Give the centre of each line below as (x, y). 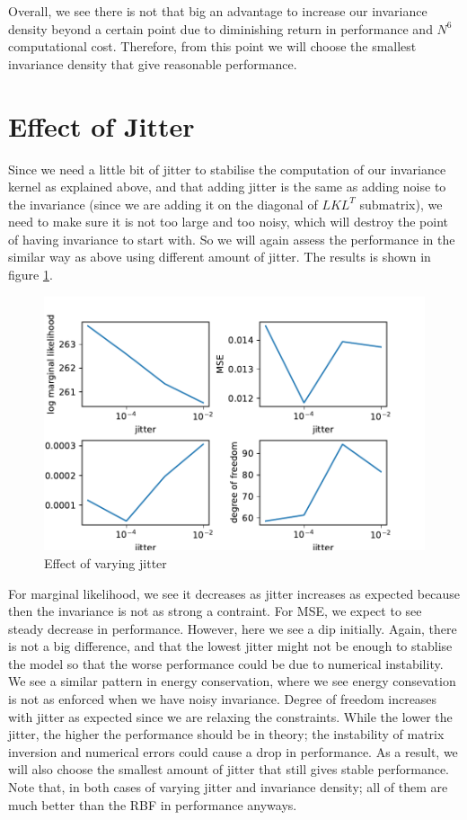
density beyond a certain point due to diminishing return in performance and (220, 28)
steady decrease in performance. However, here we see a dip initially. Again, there (233, 628)
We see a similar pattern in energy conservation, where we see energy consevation (232, 681)
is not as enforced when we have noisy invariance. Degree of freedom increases (223, 699)
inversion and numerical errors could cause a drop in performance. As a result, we (233, 751)
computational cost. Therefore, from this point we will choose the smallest (212, 46)
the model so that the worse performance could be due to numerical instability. (226, 663)
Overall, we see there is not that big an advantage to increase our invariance (218, 11)
